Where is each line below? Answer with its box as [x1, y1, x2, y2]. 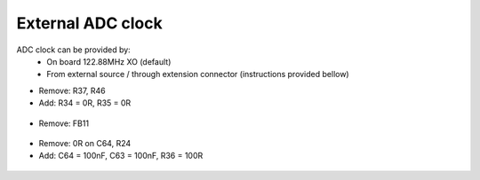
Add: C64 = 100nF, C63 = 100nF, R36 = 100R [38, 151, 204, 161]
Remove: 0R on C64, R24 [38, 137, 132, 148]
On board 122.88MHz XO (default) [46, 56, 172, 67]
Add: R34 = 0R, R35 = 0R [38, 98, 132, 108]
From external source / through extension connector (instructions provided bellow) [46, 69, 350, 80]
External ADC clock [16, 13, 164, 33]
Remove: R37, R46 [38, 85, 106, 96]
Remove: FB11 [38, 118, 89, 129]
